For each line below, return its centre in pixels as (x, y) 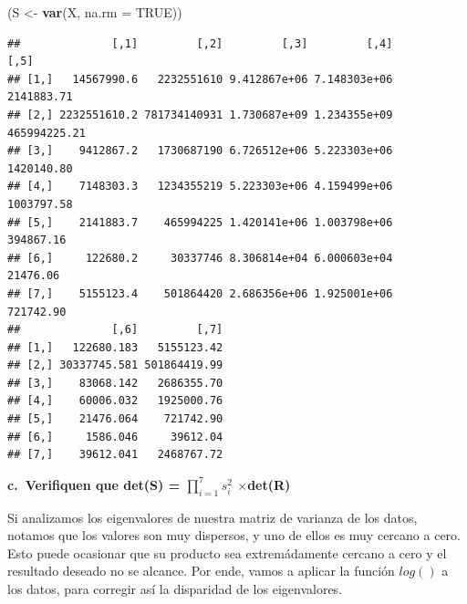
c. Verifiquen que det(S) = (94, 484)
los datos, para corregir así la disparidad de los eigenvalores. (175, 589)
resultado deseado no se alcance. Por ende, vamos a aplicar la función (201, 571)
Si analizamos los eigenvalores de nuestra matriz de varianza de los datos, (213, 517)
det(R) (269, 484)
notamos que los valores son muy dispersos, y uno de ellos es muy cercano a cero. (234, 535)
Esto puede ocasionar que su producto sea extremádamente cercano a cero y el (227, 552)
